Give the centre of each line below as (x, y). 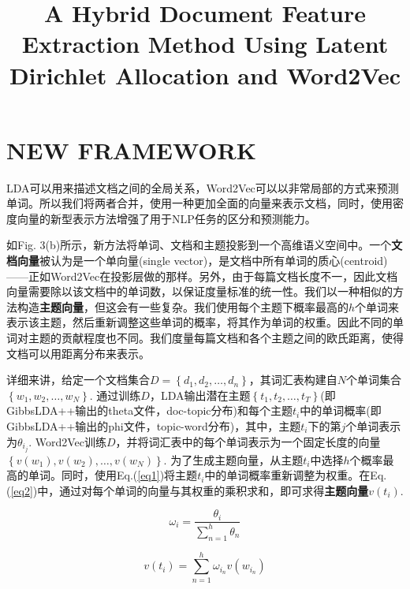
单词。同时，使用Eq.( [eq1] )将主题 (113, 475)
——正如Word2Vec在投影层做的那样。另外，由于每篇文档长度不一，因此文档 (202, 276)
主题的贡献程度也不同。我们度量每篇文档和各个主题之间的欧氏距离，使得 (216, 338)
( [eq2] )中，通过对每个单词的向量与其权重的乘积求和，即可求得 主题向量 (188, 490)
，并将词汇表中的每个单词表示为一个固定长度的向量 (248, 441)
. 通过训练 (115, 395)
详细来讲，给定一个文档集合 (78, 380)
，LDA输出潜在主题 (200, 395)
